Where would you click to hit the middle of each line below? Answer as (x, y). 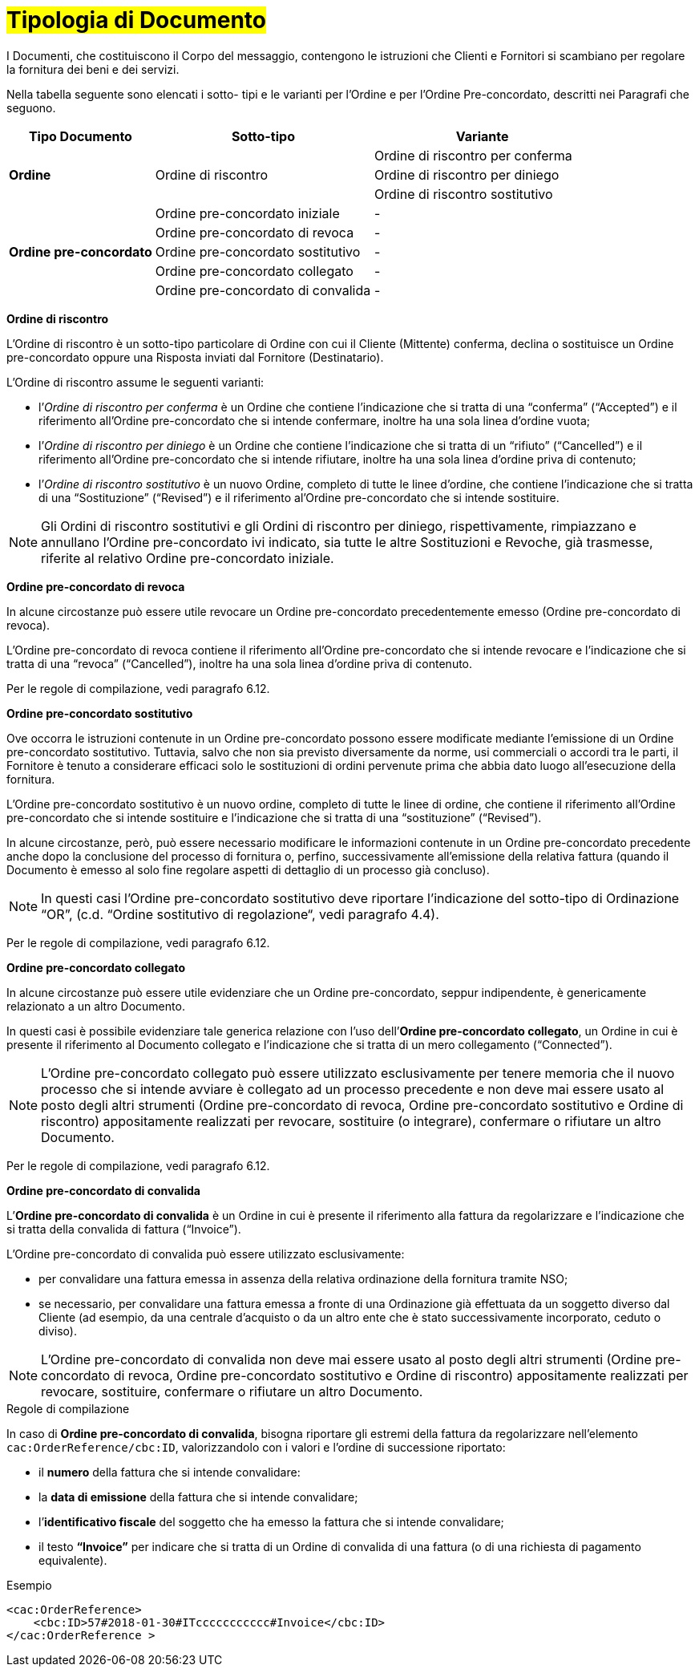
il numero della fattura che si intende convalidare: (170, 1472)
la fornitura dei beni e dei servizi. (93, 69)
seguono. (31, 107)
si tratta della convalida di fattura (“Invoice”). (124, 1229)
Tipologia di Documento (137, 20)
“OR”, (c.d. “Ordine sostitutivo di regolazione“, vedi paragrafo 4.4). (240, 914)
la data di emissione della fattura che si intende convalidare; (198, 1497)
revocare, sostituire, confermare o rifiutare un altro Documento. (232, 1391)
